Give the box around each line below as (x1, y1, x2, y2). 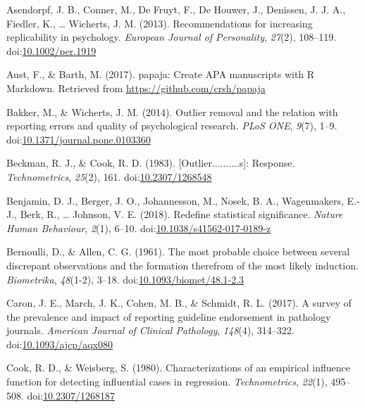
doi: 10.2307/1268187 (27, 388, 116, 402)
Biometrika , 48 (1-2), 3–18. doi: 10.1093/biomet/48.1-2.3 (6, 272, 245, 286)
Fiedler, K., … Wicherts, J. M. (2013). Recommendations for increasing (6, 15, 313, 30)
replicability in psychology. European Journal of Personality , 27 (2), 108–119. (6, 30, 337, 44)
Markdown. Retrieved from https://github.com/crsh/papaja (6, 80, 266, 95)
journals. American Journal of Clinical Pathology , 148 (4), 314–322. (6, 323, 295, 338)
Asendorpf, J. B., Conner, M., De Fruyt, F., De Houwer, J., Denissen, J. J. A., (6, 2, 346, 16)
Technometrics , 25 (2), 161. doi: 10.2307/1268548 (6, 169, 212, 184)
